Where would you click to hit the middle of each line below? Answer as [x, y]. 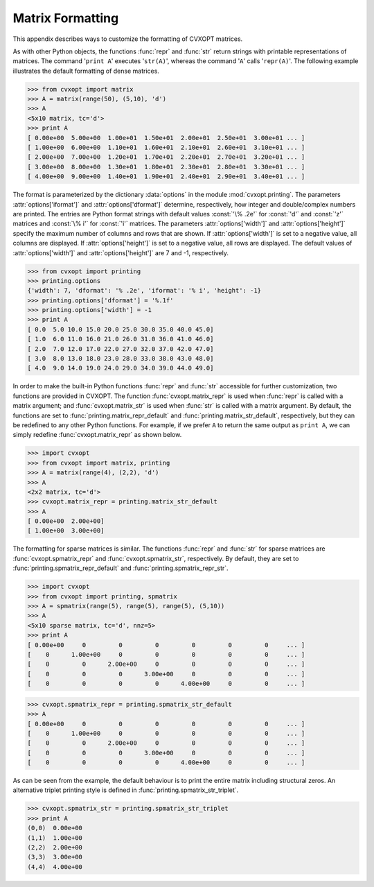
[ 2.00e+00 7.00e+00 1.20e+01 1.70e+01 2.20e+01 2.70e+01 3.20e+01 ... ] [166, 157]
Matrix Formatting [66, 18]
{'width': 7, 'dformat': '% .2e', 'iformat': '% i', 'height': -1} [144, 291]
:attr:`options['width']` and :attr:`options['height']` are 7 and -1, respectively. [121, 252]
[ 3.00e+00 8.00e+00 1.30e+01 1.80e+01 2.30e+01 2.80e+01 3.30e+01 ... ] [166, 167]
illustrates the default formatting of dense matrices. [86, 71]
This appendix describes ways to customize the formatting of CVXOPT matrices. [128, 39]
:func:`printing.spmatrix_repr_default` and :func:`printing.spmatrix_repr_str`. [121, 568]
